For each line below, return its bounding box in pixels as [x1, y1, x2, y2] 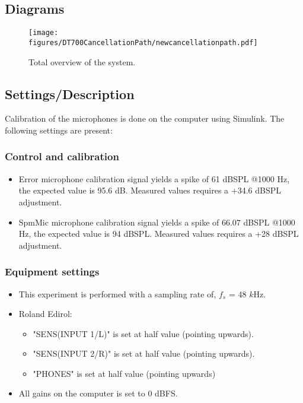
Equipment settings [5, 264, 100, 279]
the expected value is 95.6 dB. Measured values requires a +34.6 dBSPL [18, 184, 281, 196]
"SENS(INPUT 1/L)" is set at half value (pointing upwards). [33, 327, 254, 339]
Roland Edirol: [18, 307, 72, 320]
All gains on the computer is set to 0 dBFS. [18, 387, 178, 399]
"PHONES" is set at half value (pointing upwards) [33, 367, 216, 379]
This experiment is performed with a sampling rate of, [18, 287, 216, 300]
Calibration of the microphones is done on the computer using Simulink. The [5, 112, 285, 125]
